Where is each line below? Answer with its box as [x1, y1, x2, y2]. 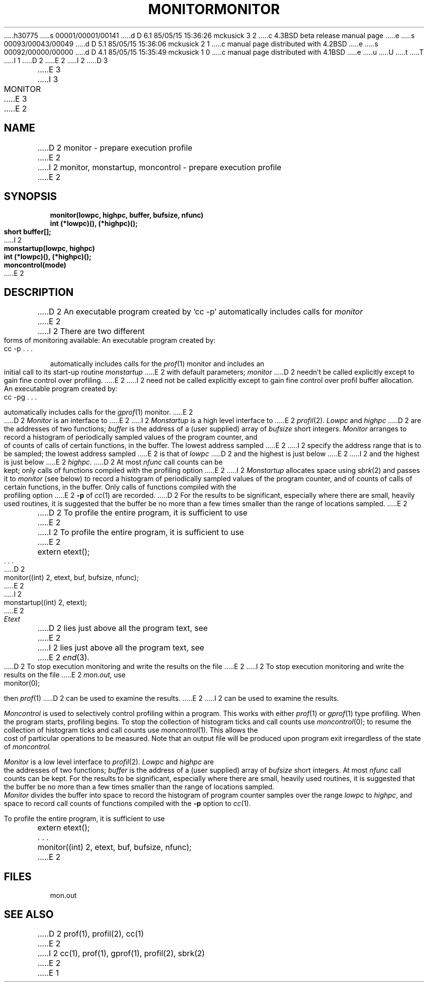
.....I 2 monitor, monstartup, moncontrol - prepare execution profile [37, 162, 281, 172]
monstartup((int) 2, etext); [4, 598, 87, 607]
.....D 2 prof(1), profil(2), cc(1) [37, 928, 144, 939]
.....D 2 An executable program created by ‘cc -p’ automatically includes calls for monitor [37, 307, 363, 317]
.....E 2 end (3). [37, 652, 89, 663]
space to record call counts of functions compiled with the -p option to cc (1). [4, 799, 251, 808]
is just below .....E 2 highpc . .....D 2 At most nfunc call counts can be [4, 458, 223, 467]
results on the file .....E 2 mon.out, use [4, 671, 126, 679]
